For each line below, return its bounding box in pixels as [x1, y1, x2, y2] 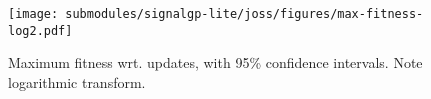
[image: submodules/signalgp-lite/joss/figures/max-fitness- [8, 7, 424, 21]
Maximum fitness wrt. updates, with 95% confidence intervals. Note [8, 52, 423, 73]
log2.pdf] [8, 23, 73, 38]
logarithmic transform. [8, 71, 146, 92]
